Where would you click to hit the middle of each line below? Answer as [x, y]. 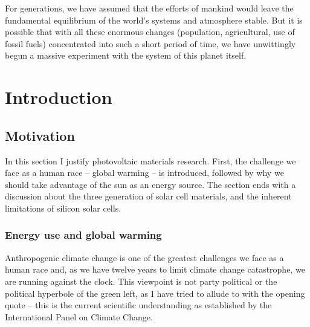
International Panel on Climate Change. [79, 316]
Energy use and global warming [83, 235]
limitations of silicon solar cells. [63, 208]
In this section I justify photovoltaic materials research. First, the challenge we [150, 160]
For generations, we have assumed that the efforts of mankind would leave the [149, 8]
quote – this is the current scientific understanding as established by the [138, 305]
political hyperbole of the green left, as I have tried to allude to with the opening [155, 293]
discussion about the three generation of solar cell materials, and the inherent [148, 196]
